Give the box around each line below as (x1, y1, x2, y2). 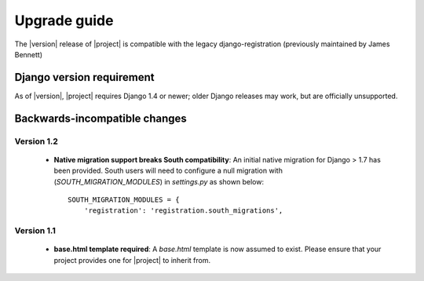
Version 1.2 (14, 136, 59, 147)
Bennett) (14, 49, 43, 59)
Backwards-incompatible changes (14, 111, 188, 125)
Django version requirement (14, 71, 155, 84)
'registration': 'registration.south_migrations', (83, 206, 283, 215)
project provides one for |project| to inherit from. (53, 255, 211, 265)
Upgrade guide (14, 12, 114, 29)
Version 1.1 (14, 225, 57, 236)
